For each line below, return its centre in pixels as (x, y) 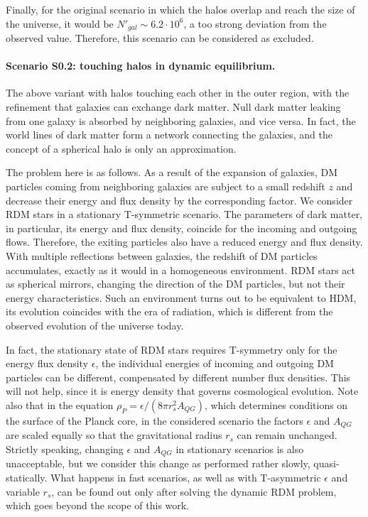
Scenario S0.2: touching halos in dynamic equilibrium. (141, 66)
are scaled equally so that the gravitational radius (114, 435)
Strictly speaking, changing (65, 448)
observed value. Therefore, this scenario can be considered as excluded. (160, 38)
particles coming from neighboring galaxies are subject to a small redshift (166, 186)
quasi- (326, 463)
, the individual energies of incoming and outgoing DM (215, 363)
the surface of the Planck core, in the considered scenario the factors (155, 420)
